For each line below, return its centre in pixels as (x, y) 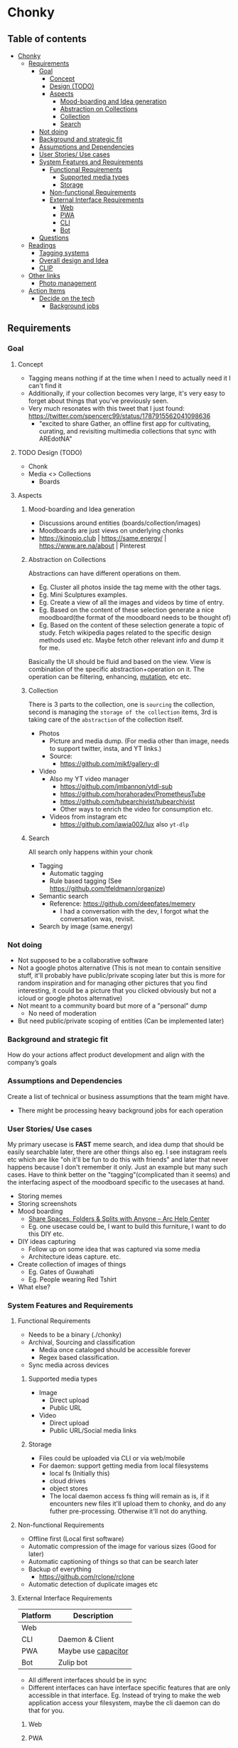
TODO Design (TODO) (50, 452)
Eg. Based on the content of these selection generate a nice (126, 610)
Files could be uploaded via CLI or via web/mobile (112, 1458)
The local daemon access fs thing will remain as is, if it (129, 1496)
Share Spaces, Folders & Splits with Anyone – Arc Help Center (119, 1218)
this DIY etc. (46, 1234)
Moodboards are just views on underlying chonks (111, 530)
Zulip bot (73, 1662)
